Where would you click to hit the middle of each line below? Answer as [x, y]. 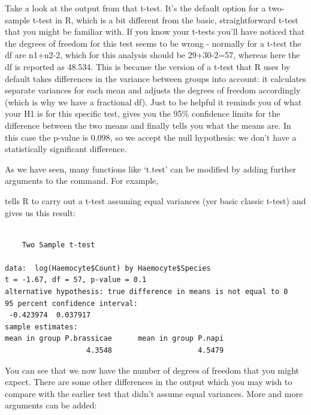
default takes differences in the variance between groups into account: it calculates [155, 78]
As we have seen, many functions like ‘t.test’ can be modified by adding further [151, 169]
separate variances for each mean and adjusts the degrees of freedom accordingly [153, 90]
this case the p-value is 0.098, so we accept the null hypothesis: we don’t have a [151, 137]
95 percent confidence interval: [71, 303]
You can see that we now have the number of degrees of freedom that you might [152, 370]
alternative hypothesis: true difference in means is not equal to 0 [147, 292]
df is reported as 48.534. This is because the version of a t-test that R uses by [148, 66]
